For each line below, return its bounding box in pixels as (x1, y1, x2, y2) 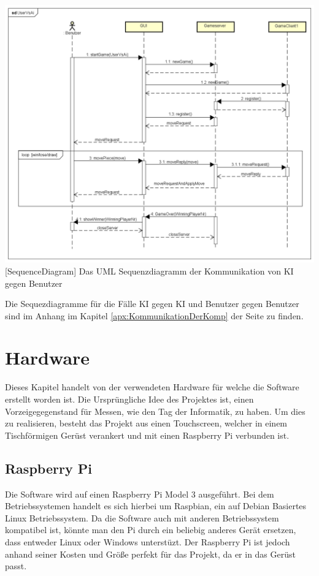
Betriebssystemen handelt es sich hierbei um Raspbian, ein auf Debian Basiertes (5, 499, 307, 512)
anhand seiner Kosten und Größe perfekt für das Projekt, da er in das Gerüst (5, 547, 296, 560)
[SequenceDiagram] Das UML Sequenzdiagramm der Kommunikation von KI (5, 264, 294, 277)
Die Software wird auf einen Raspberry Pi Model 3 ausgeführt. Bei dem (5, 487, 274, 500)
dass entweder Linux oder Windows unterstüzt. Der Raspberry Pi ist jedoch (5, 535, 290, 548)
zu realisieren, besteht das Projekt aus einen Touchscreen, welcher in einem (5, 417, 288, 430)
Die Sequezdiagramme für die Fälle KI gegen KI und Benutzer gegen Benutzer (5, 297, 299, 310)
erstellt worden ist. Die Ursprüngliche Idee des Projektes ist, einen (5, 393, 254, 406)
